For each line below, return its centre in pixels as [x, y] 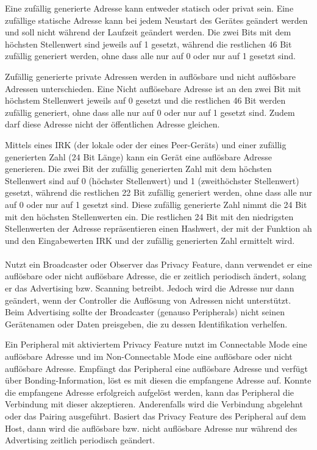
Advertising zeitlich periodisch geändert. [80, 440]
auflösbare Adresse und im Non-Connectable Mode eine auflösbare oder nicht [149, 356]
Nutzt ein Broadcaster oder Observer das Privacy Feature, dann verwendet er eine [158, 264]
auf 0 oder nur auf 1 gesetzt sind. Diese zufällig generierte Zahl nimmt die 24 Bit [156, 204]
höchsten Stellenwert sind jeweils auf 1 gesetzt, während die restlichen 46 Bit [148, 44]
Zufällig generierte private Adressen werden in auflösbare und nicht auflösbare [150, 76]
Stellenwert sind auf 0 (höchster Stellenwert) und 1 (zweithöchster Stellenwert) [152, 180]
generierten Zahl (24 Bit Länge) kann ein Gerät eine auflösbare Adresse [139, 156]
